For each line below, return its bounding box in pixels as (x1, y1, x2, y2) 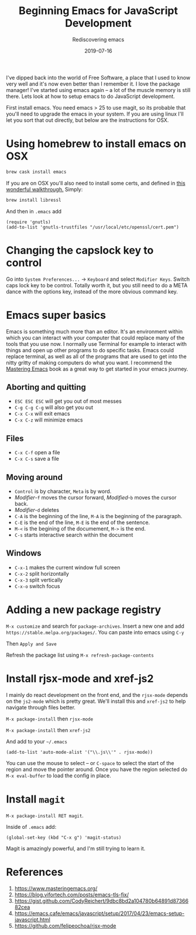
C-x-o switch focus (14, 582, 60, 590)
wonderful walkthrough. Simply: (6, 186, 83, 193)
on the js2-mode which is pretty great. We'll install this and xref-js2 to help (6, 698, 186, 705)
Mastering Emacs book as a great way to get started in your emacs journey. (6, 365, 188, 372)
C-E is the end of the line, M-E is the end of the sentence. (14, 519, 150, 526)
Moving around (6, 472, 63, 482)
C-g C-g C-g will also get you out (14, 404, 94, 411)
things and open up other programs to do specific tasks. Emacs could (6, 346, 174, 353)
